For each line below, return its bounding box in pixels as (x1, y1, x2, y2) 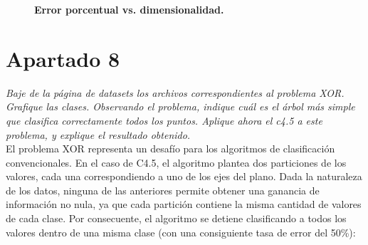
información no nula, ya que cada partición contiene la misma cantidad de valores (6, 197, 362, 212)
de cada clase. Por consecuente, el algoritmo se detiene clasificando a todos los (6, 211, 347, 226)
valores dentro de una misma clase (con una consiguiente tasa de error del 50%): (6, 224, 356, 239)
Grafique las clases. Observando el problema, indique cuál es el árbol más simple (6, 99, 355, 114)
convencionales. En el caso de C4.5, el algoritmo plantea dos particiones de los (6, 155, 347, 170)
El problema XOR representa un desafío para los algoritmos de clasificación (6, 141, 335, 156)
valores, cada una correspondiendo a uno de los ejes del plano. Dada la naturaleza (6, 169, 362, 184)
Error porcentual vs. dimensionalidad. (34, 2, 224, 16)
